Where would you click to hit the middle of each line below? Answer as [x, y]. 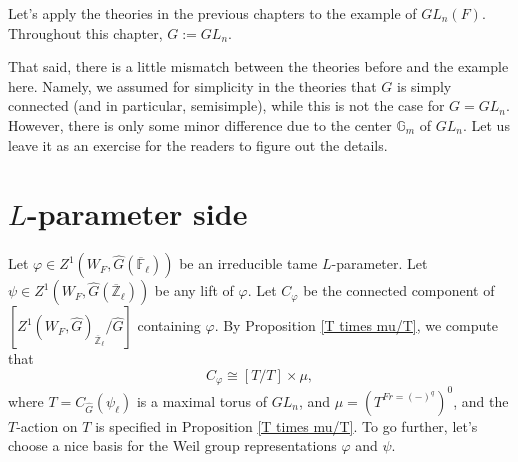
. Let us [486, 124]
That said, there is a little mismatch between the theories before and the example [258, 66]
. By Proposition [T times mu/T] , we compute [356, 325]
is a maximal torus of [202, 400]
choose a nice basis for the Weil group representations [172, 445]
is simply [424, 85]
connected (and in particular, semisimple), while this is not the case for [226, 105]
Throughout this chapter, [85, 32]
